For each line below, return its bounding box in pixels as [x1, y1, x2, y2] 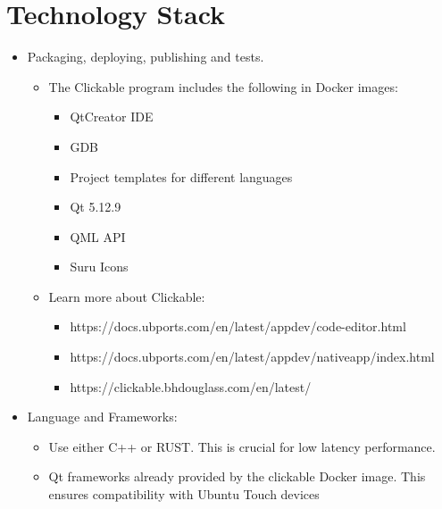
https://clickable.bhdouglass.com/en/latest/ [70, 377, 312, 396]
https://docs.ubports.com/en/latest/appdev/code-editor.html [70, 317, 406, 336]
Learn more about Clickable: [48, 287, 205, 305]
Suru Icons [70, 257, 129, 276]
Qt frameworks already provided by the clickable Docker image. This [48, 467, 426, 486]
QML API [70, 227, 126, 246]
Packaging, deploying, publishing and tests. [27, 47, 264, 66]
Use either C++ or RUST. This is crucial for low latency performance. [48, 437, 436, 455]
